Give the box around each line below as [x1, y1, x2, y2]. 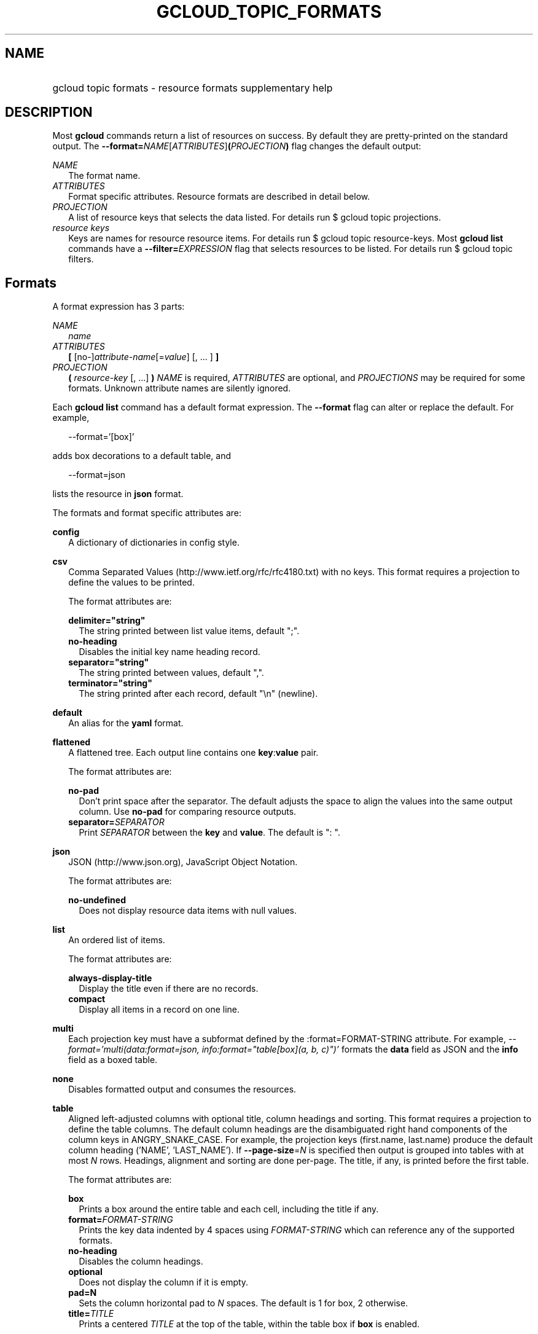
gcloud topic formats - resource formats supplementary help [52, 81, 333, 94]
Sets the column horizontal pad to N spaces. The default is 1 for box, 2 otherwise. [79, 1298, 408, 1309]
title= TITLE [68, 1308, 114, 1319]
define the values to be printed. [68, 577, 195, 588]
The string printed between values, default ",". [79, 667, 264, 678]
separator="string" [68, 657, 149, 668]
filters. [68, 254, 94, 265]
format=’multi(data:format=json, [68, 1044, 200, 1055]
